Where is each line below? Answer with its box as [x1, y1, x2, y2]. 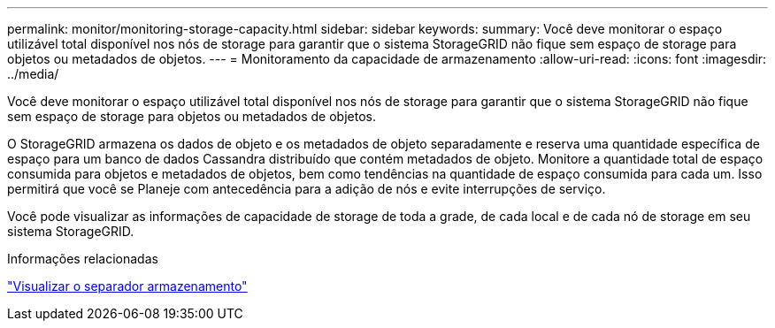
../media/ [7, 66, 59, 81]
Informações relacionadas [7, 251, 158, 266]
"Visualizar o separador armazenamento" [7, 278, 248, 294]
